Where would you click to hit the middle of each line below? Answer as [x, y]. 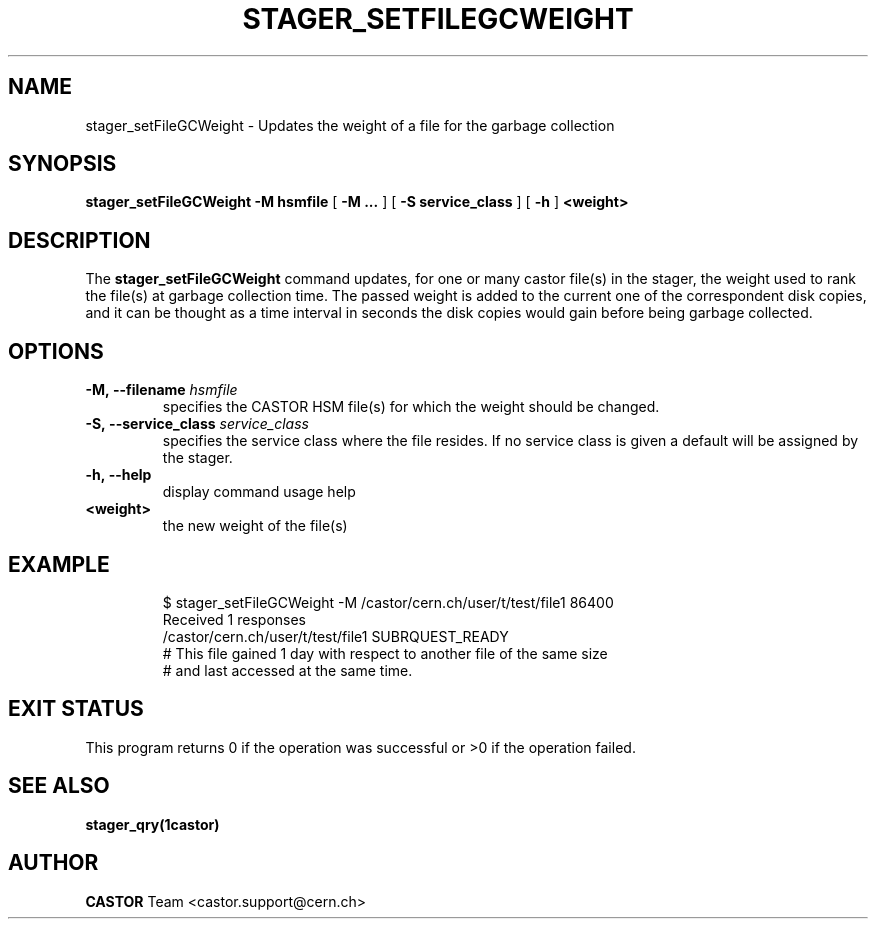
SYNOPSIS [62, 164]
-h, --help [118, 475]
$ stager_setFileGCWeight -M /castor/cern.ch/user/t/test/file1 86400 [388, 602]
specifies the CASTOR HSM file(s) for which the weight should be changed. [411, 407]
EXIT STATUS [76, 709]
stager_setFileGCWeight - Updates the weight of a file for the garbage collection [350, 125]
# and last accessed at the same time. [287, 670]
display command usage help [259, 492]
